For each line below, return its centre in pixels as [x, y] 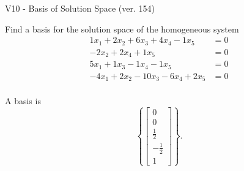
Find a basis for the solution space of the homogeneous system [122, 28]
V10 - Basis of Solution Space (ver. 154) [80, 8]
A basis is [23, 101]
